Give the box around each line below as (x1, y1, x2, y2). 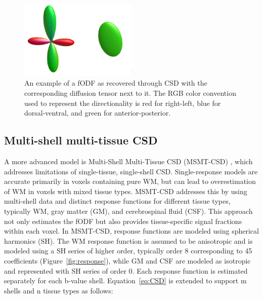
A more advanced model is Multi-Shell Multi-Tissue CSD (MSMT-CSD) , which (4, 156, 253, 166)
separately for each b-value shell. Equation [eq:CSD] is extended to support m (4, 275, 247, 286)
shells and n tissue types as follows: (4, 285, 113, 295)
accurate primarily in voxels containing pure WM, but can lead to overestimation (4, 176, 256, 186)
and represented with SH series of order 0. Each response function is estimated (4, 265, 248, 276)
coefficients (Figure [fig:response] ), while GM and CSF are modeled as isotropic (4, 255, 251, 266)
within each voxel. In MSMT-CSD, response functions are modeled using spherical (4, 226, 259, 236)
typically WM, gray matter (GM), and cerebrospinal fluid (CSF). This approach (4, 205, 253, 216)
